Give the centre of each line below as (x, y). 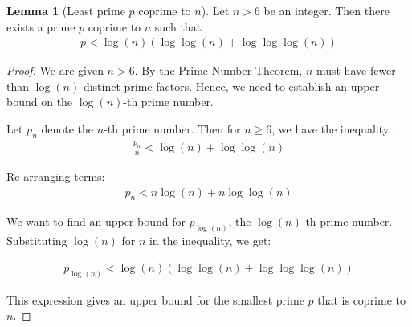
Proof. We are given (55, 70)
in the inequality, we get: (210, 241)
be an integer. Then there (326, 10)
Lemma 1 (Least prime (66, 10)
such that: (179, 26)
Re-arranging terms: (56, 176)
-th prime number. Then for (172, 129)
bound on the (40, 102)
